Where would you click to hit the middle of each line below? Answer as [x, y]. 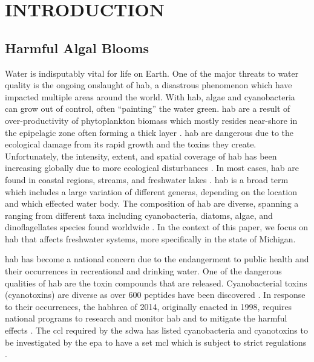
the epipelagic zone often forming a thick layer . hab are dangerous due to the [149, 132]
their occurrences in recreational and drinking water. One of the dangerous [143, 271]
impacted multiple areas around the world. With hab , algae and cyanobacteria [150, 96]
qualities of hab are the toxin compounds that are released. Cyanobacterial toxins [156, 283]
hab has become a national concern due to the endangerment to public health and [157, 259]
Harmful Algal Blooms [77, 47]
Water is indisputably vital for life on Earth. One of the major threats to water [152, 73]
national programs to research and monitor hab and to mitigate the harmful [146, 318]
